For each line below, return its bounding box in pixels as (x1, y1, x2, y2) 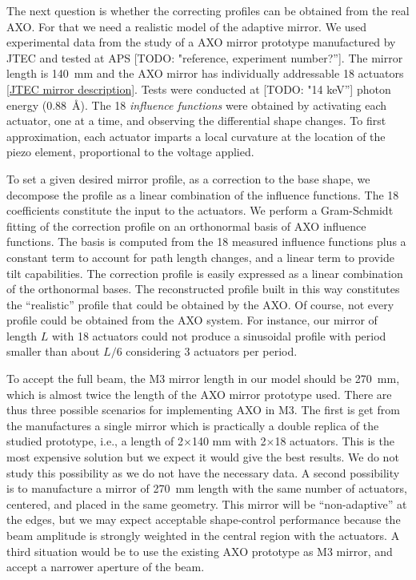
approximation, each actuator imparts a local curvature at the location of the (6, 127, 386, 144)
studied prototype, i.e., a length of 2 (6, 433, 184, 449)
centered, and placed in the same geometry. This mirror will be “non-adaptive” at (6, 495, 407, 512)
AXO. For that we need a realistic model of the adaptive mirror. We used (6, 18, 367, 34)
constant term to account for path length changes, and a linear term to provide (6, 248, 394, 265)
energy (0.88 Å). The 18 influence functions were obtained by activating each (6, 96, 387, 113)
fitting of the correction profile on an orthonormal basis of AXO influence (6, 217, 366, 234)
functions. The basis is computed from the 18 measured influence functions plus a (6, 233, 406, 250)
